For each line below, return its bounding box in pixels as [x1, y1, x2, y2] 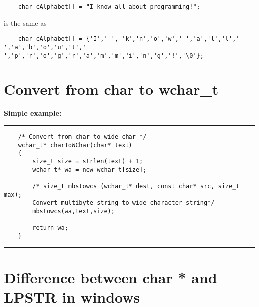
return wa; [32, 224, 68, 232]
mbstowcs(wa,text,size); [32, 207, 115, 215]
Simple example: [4, 108, 62, 118]
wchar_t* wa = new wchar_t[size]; [32, 166, 147, 173]
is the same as [4, 17, 47, 28]
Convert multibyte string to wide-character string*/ [32, 199, 215, 207]
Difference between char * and [4, 267, 217, 287]
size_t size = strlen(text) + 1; [32, 157, 143, 165]
